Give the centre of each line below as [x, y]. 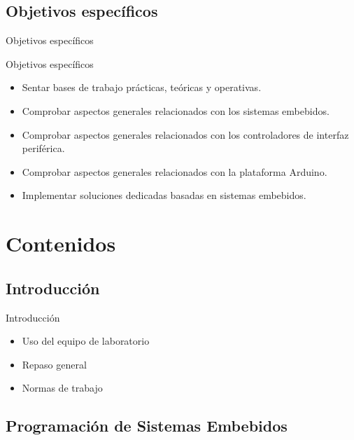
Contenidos [61, 243]
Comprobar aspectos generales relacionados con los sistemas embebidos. [176, 110]
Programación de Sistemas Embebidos [147, 426]
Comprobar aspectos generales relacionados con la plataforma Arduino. [175, 171]
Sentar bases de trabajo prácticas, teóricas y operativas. [142, 87]
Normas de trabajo [62, 388]
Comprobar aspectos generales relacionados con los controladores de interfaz [185, 134]
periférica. [43, 148]
